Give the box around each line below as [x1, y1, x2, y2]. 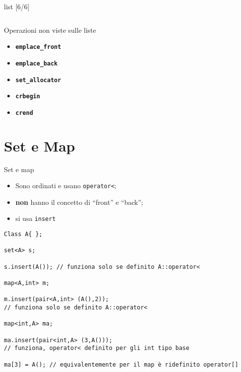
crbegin [15, 93, 40, 100]
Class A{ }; [4, 231, 43, 238]
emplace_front [15, 44, 61, 51]
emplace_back [15, 60, 58, 67]
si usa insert [15, 213, 56, 223]
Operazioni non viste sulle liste [4, 24, 96, 35]
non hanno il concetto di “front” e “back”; [15, 197, 143, 207]
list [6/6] [4, 1, 30, 11]
